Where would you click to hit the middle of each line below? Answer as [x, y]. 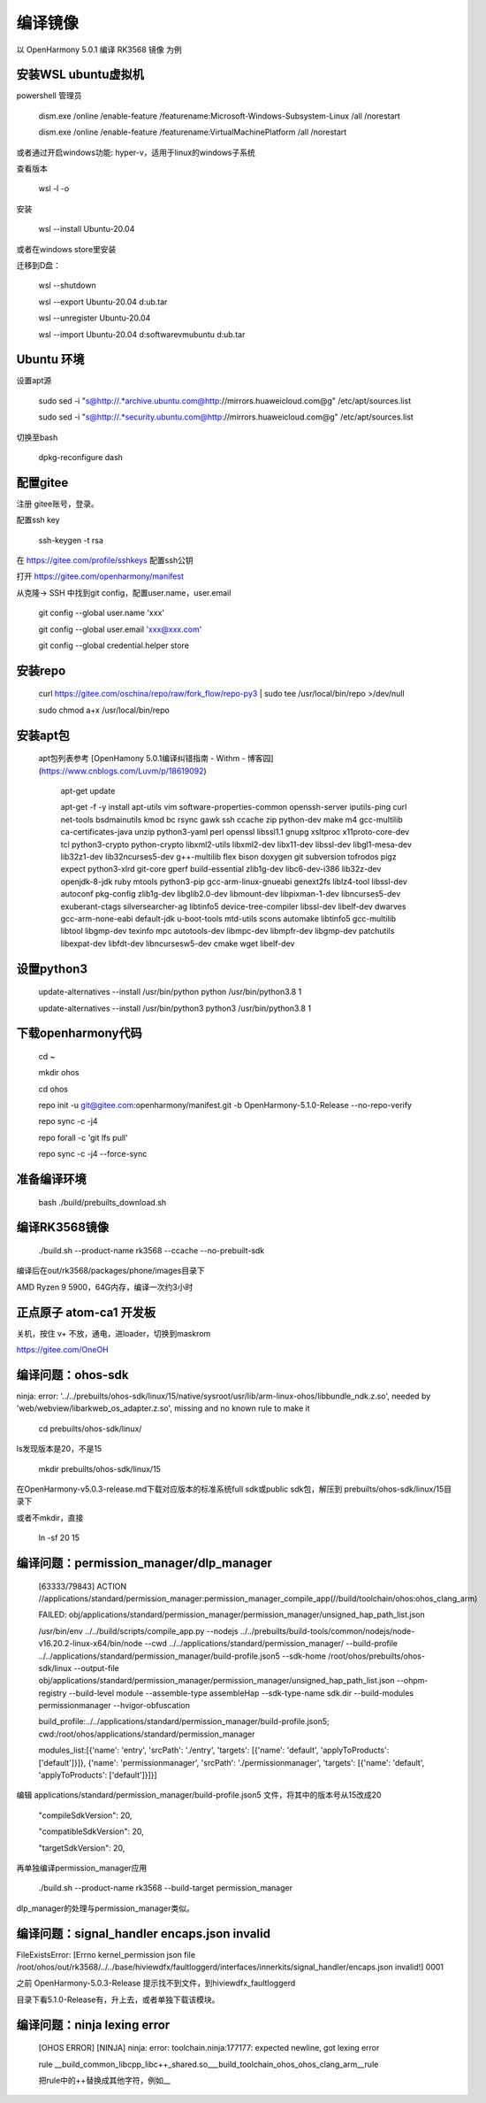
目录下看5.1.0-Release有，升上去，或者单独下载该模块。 [118, 1999]
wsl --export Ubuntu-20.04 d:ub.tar [103, 302]
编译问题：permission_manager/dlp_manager [144, 1563]
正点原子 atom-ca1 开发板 [86, 1312]
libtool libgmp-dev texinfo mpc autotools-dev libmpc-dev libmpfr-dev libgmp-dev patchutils [228, 931]
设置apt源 [34, 381]
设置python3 [52, 969]
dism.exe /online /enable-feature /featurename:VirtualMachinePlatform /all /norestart [193, 132]
